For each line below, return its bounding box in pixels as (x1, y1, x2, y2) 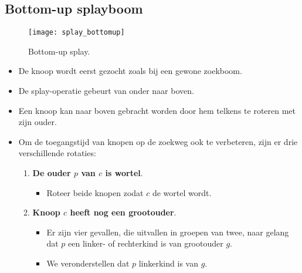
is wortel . (105, 167, 143, 179)
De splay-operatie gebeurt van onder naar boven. (18, 85, 194, 97)
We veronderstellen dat (46, 257, 130, 269)
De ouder (32, 167, 71, 179)
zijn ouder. (18, 116, 57, 128)
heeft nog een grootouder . (70, 206, 177, 218)
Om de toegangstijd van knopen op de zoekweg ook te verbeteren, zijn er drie (18, 135, 298, 147)
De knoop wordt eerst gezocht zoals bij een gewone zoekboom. (18, 65, 242, 77)
